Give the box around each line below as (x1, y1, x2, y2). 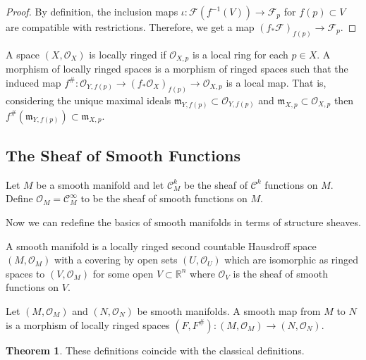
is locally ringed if (89, 46, 166, 61)
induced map (6, 75, 61, 89)
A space (6, 46, 39, 61)
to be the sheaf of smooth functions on (80, 191, 248, 206)
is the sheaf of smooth (233, 266, 328, 280)
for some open (92, 266, 154, 280)
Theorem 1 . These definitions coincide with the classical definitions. (6, 342, 305, 357)
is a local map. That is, (226, 75, 327, 89)
